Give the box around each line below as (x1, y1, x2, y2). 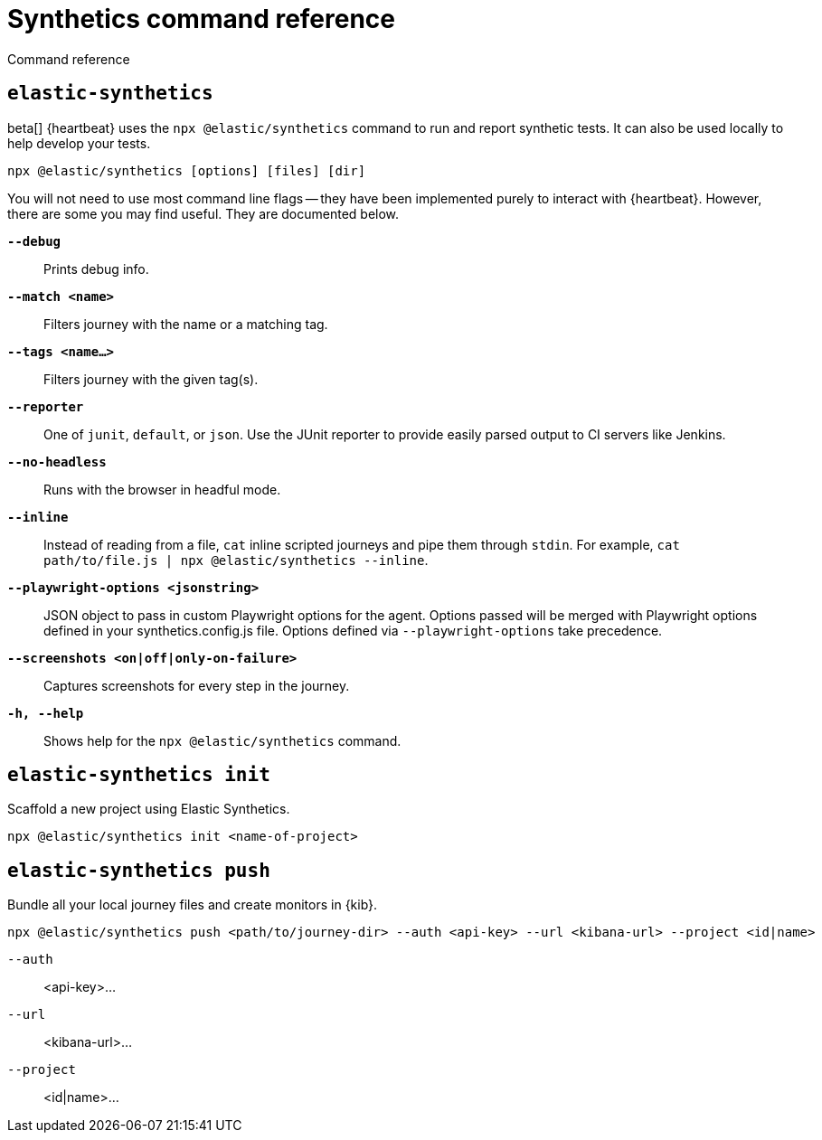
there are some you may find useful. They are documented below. (7, 205, 400, 221)
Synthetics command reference (7, 4, 396, 34)
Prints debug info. (43, 260, 149, 277)
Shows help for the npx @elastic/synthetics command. (43, 732, 402, 749)
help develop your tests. (7, 135, 151, 151)
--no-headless (7, 454, 107, 469)
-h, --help (7, 705, 84, 721)
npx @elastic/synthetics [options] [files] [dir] (7, 163, 366, 178)
